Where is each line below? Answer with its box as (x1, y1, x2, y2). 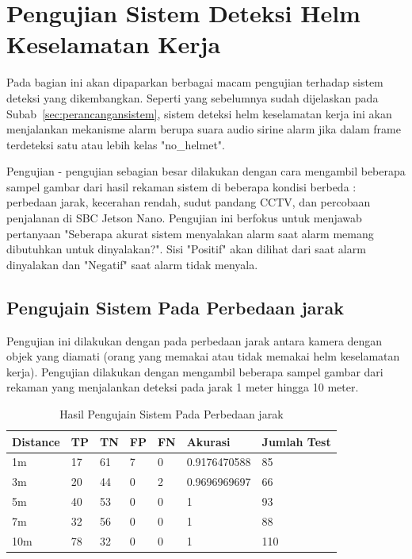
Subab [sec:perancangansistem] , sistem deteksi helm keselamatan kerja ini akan (6, 105, 392, 121)
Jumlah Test (261, 433, 331, 449)
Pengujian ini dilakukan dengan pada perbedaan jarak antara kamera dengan (6, 332, 383, 349)
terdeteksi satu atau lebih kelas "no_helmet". (6, 136, 225, 152)
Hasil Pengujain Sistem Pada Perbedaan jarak (59, 406, 284, 422)
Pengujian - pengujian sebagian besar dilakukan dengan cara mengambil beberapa (6, 163, 406, 179)
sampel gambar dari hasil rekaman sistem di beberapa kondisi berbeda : (6, 178, 357, 195)
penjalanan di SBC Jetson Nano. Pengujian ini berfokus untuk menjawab (6, 210, 362, 226)
